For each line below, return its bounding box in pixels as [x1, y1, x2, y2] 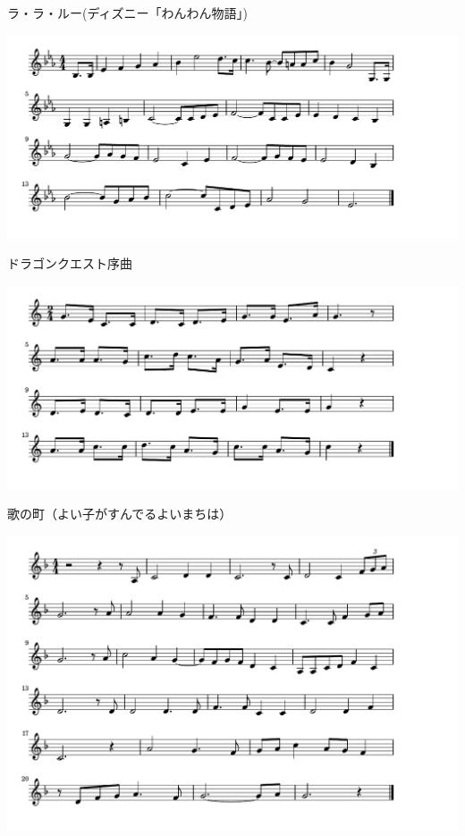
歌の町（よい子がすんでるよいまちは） [7, 504, 232, 523]
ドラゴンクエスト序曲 [7, 254, 132, 273]
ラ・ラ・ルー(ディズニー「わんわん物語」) [7, 4, 248, 21]
